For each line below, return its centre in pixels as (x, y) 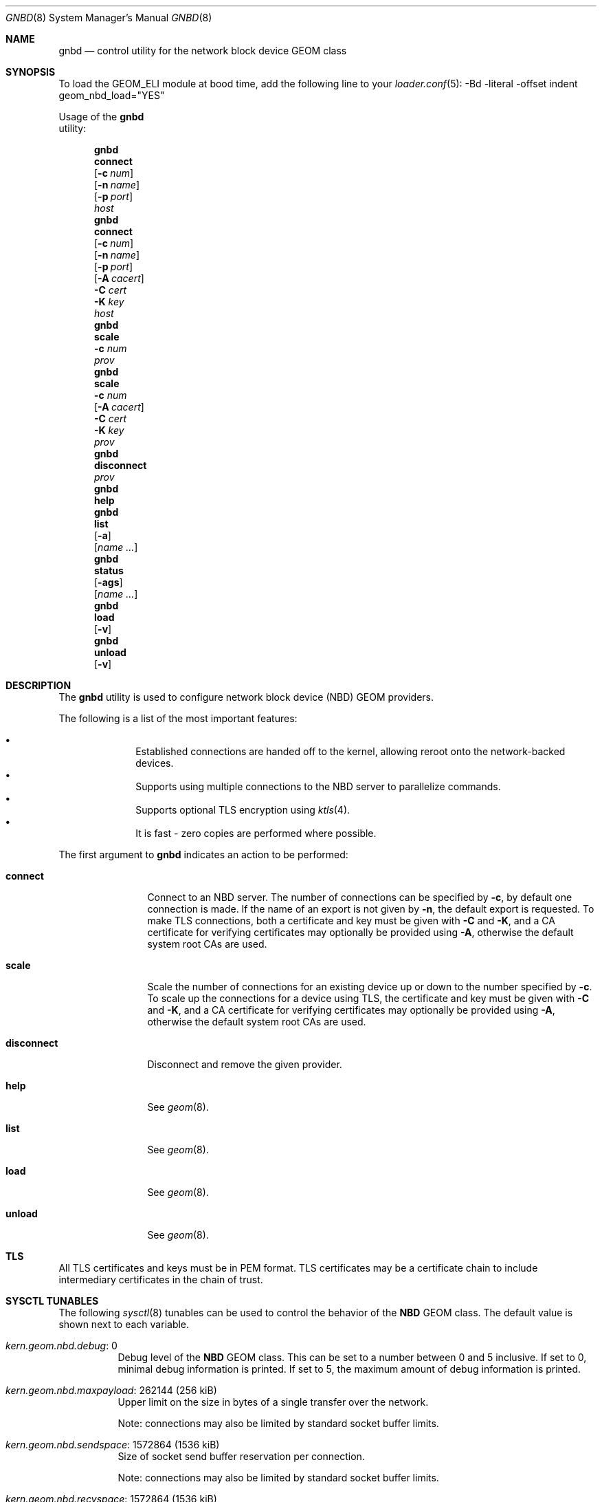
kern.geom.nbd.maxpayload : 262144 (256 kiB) (111, 1390)
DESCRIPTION (38, 685)
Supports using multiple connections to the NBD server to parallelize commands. (318, 786)
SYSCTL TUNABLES (52, 1301)
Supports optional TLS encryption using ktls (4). (243, 810)
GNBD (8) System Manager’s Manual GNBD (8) (109, 18)
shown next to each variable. (124, 1324)
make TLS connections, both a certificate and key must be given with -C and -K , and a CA (351, 921)
